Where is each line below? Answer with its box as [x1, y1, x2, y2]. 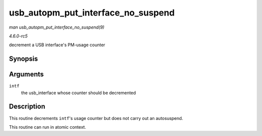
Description [9, 102, 46, 111]
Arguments [9, 70, 44, 79]
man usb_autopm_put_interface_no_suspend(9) [9, 24, 104, 30]
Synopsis [9, 55, 38, 63]
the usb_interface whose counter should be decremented [21, 90, 136, 96]
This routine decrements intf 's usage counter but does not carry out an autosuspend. [9, 115, 183, 121]
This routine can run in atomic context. [9, 124, 86, 130]
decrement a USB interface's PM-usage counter [9, 42, 105, 48]
